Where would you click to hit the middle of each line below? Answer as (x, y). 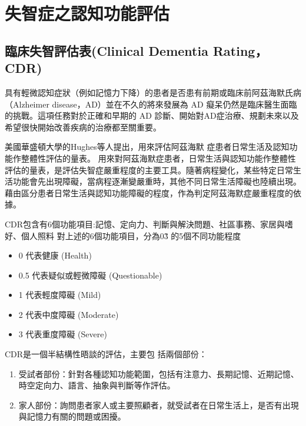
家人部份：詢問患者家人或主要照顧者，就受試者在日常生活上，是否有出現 (159, 405)
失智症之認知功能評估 (87, 13)
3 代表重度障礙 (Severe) (63, 334)
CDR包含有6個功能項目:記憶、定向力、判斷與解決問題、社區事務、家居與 (145, 224)
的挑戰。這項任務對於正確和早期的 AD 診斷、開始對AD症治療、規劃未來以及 (152, 115)
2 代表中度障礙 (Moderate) (69, 314)
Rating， (240, 50)
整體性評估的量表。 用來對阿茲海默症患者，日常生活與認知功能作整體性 (158, 158)
